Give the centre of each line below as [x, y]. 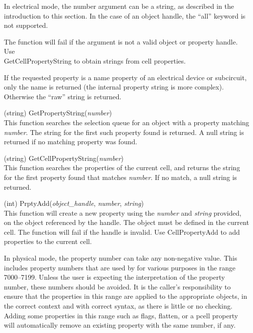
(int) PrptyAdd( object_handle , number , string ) [74, 203]
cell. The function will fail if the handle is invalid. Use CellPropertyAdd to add [122, 232]
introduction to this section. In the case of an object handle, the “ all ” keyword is [125, 15]
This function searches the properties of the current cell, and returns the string [122, 167]
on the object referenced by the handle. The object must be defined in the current [126, 222]
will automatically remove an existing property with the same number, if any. [120, 325]
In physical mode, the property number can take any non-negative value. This [121, 258]
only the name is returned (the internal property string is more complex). [114, 87]
